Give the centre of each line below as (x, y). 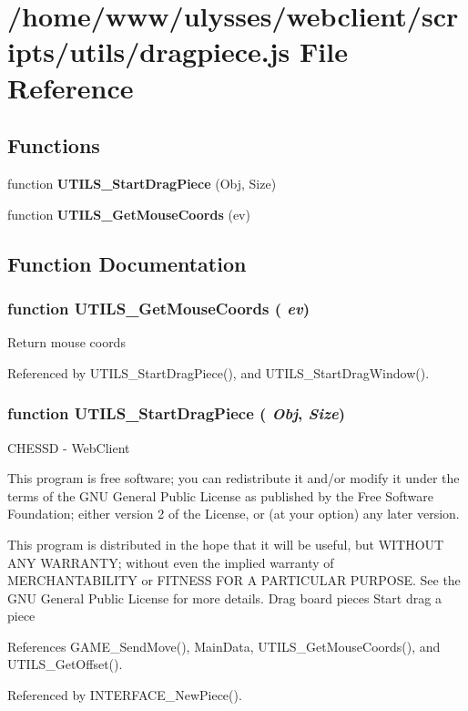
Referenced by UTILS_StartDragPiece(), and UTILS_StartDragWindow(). (219, 372)
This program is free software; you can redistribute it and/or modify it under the (234, 478)
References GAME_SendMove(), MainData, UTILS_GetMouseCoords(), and (224, 646)
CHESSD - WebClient (69, 447)
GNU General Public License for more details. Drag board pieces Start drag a (224, 598)
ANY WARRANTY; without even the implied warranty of (171, 562)
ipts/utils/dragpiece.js (149, 52)
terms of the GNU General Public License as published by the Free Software (220, 495)
